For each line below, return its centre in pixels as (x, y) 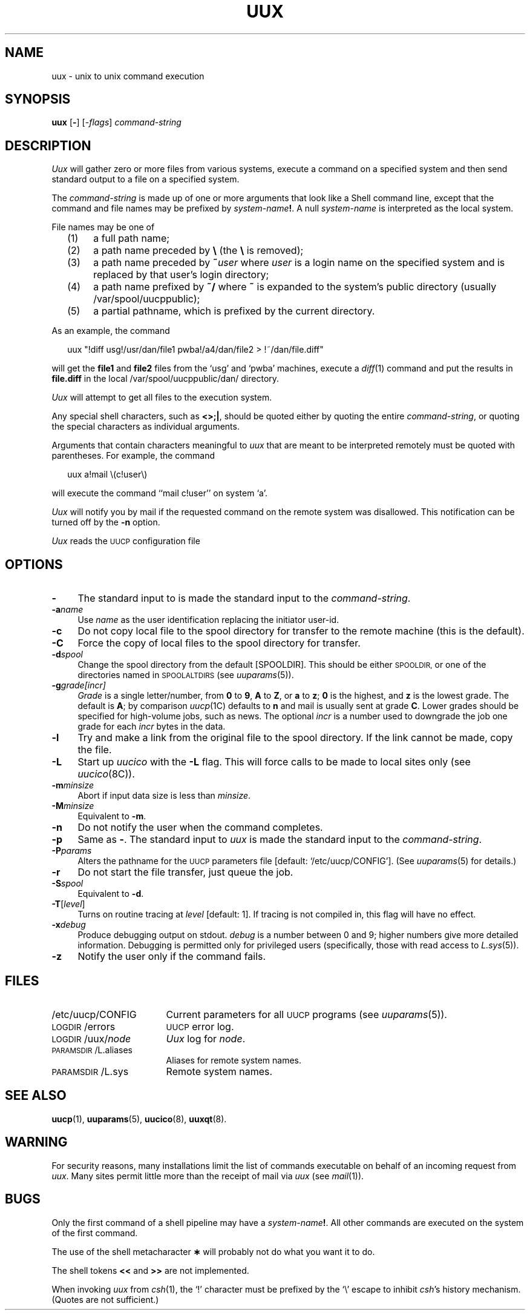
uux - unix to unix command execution (128, 76)
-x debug (69, 925)
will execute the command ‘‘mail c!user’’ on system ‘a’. (159, 493)
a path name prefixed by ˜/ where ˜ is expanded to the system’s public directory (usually (295, 287)
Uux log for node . (206, 1038)
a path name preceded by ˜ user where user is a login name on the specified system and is (299, 263)
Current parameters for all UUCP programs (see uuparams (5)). (306, 1014)
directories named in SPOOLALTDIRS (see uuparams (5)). (186, 675)
